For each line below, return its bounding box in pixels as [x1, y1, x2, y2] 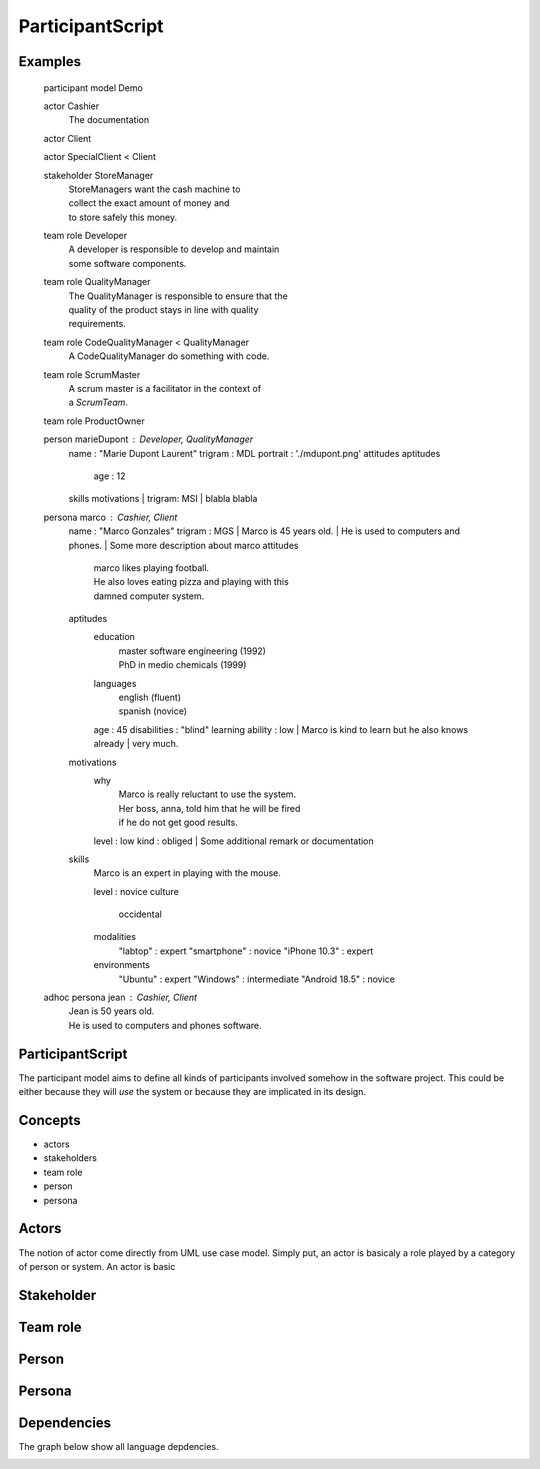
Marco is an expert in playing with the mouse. [93, 867, 282, 879]
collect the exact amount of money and [68, 197, 230, 209]
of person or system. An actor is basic [18, 1260, 176, 1272]
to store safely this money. [68, 211, 178, 223]
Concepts [18, 1111, 81, 1129]
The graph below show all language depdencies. [18, 1440, 219, 1452]
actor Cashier [43, 100, 100, 112]
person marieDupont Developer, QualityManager [43, 433, 254, 445]
